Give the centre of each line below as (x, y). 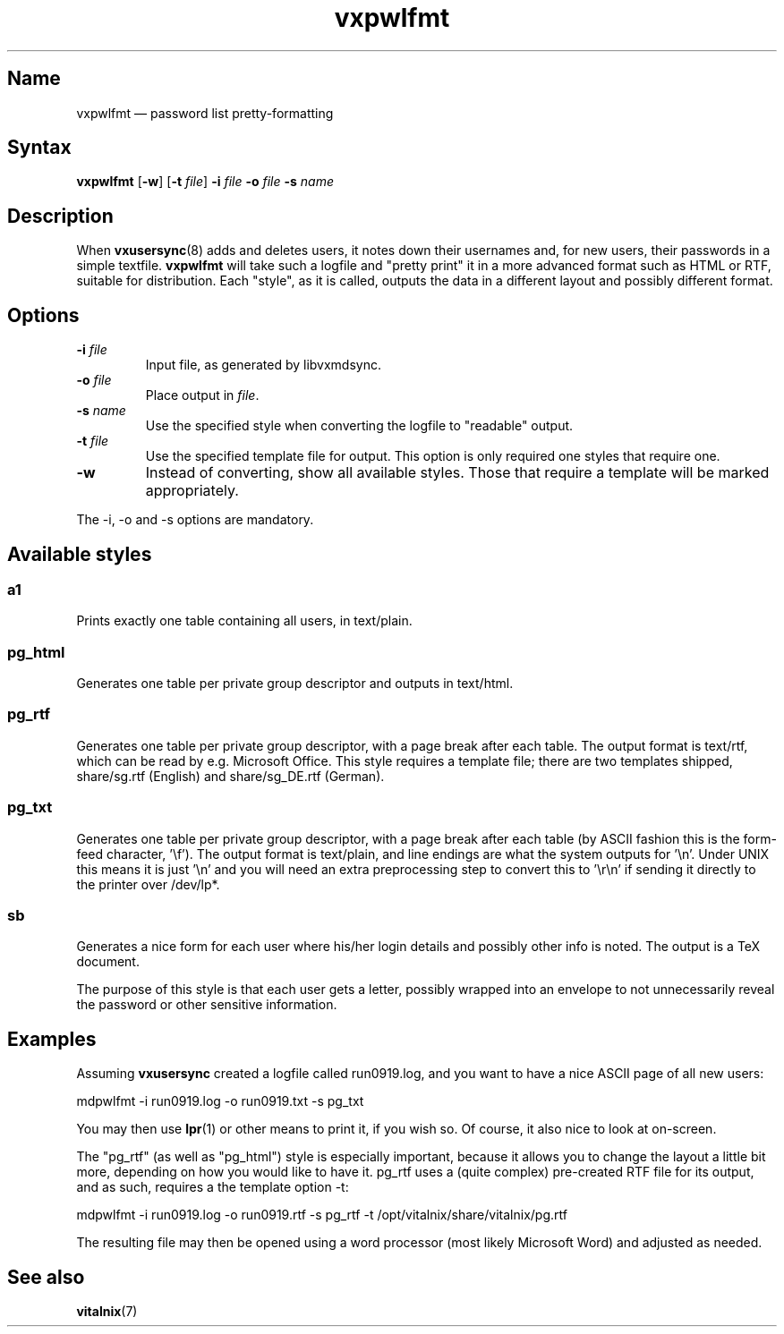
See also (46, 1277)
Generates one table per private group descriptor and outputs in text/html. (295, 684)
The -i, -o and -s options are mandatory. (195, 520)
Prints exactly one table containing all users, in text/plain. (244, 621)
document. (108, 962)
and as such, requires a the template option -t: (213, 1187)
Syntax (39, 148)
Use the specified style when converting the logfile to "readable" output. (359, 426)
